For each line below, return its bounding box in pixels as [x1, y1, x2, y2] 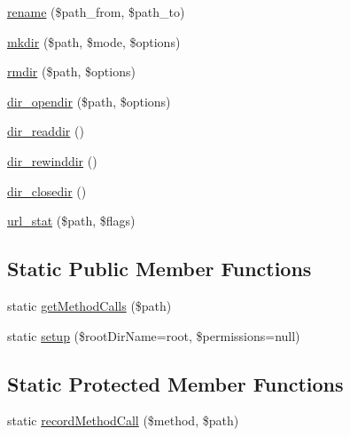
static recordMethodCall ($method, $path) [7, 411, 239, 430]
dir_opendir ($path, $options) [7, 91, 171, 110]
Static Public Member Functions [7, 255, 312, 282]
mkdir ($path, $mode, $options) [7, 32, 181, 51]
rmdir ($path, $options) [7, 62, 136, 81]
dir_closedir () [7, 181, 87, 200]
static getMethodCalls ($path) [7, 296, 172, 314]
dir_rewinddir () [7, 151, 97, 170]
